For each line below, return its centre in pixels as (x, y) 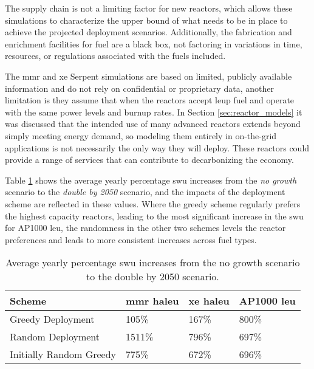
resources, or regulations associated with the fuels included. (115, 56)
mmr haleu (152, 301)
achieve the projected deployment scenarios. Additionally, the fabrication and (148, 32)
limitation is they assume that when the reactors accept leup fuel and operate (150, 100)
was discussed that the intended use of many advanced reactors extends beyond (153, 124)
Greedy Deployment (52, 319)
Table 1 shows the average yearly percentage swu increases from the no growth (151, 180)
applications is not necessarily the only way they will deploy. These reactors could (157, 147)
